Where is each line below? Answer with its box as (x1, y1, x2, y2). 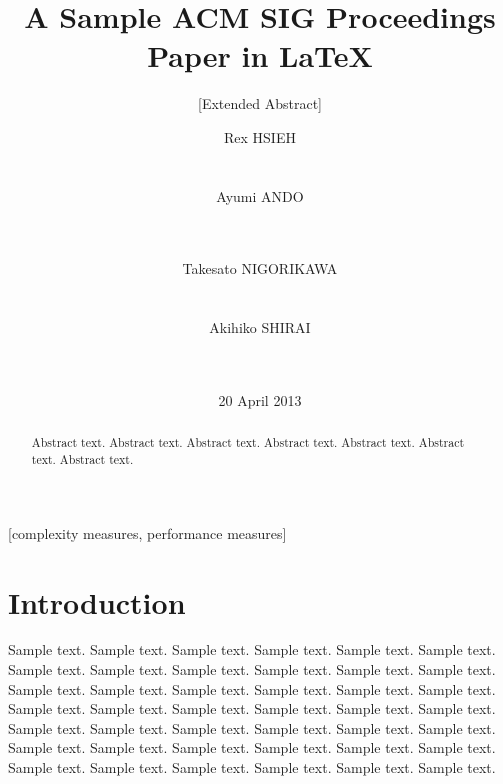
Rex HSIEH (224, 126, 296, 147)
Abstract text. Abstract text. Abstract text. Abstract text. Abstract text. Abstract (31, 434, 465, 451)
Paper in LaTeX (147, 35, 373, 76)
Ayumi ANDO (216, 185, 304, 206)
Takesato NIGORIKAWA (182, 258, 338, 279)
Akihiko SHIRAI (209, 317, 311, 338)
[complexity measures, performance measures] (8, 522, 287, 543)
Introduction (8, 581, 186, 622)
